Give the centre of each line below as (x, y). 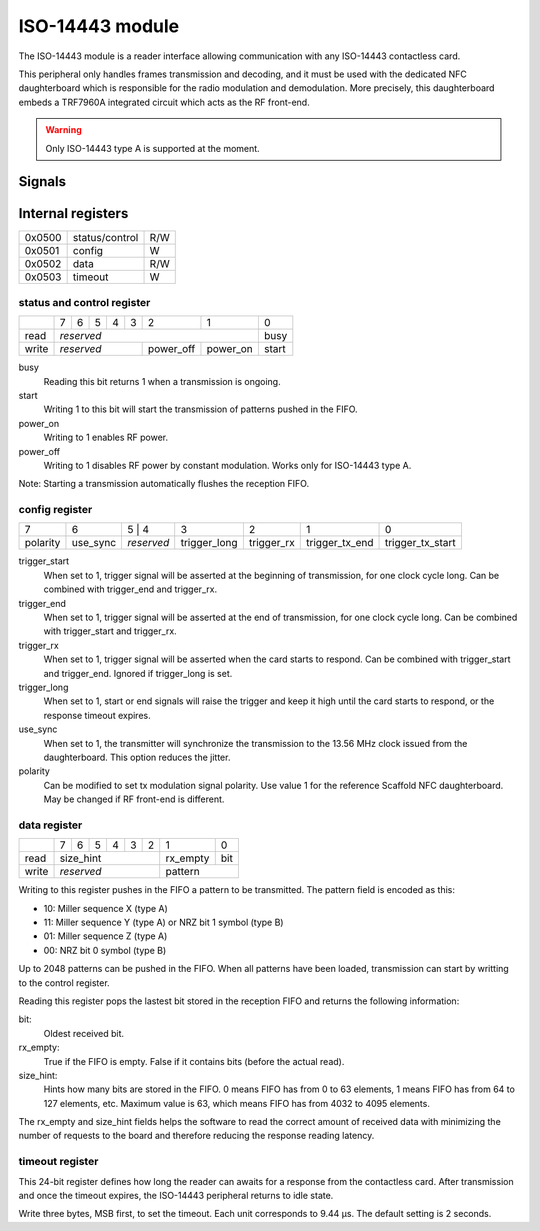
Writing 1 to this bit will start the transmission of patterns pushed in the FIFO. (201, 409)
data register (50, 825)
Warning (63, 130)
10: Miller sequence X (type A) (106, 908)
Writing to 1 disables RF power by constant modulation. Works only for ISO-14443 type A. (227, 465)
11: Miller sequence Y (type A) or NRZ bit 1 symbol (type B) (163, 922)
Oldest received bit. (84, 1033)
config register (55, 510)
